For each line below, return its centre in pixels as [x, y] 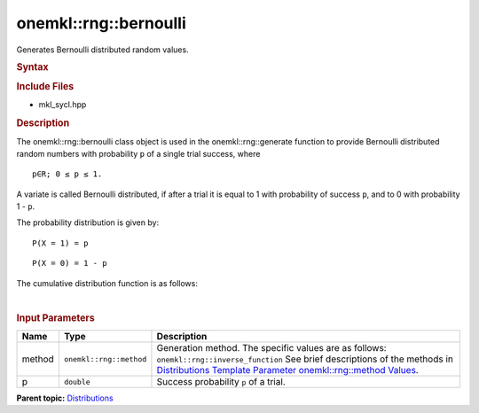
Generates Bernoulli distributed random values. [103, 50]
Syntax [32, 66]
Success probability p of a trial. [221, 382]
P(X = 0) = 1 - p [70, 263]
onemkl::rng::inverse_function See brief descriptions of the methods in [305, 359]
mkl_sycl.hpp [63, 105]
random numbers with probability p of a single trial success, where [138, 153]
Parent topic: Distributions [65, 398]
